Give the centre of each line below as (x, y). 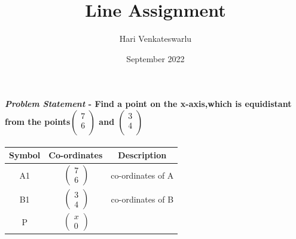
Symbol (25, 155)
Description (142, 155)
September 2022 (155, 58)
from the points (38, 121)
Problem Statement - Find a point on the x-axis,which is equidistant (148, 104)
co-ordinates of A (142, 175)
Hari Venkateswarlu (155, 39)
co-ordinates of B (142, 199)
